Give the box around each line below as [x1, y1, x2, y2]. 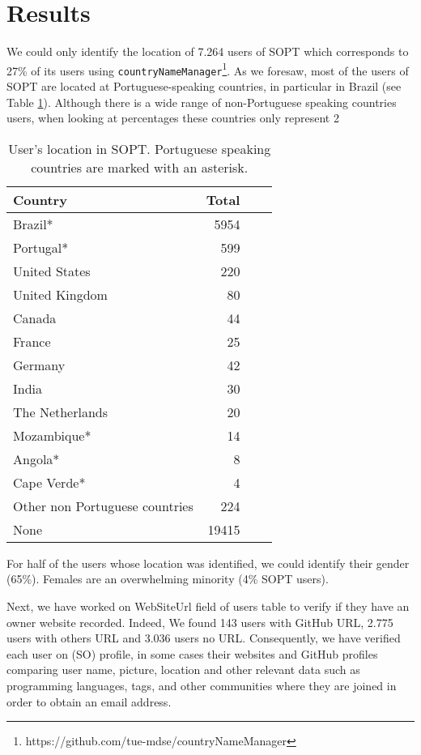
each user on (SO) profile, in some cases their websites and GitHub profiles [6, 645, 378, 662]
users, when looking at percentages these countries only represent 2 [6, 109, 339, 126]
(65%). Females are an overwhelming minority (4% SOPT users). [6, 570, 329, 587]
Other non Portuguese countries [13, 496, 193, 515]
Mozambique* [13, 425, 91, 445]
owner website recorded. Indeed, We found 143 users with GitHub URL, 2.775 [6, 613, 393, 630]
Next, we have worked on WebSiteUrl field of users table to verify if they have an [6, 598, 410, 614]
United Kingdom [13, 284, 108, 304]
